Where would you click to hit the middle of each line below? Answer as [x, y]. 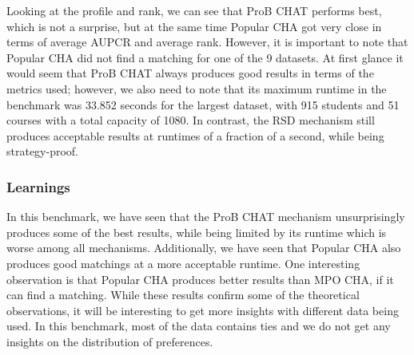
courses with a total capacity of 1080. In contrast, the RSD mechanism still [191, 120]
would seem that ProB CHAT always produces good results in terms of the [190, 73]
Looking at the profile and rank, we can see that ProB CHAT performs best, [194, 10]
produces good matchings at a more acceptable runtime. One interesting [183, 263]
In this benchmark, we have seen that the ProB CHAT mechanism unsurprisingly [206, 217]
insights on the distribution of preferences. [110, 341]
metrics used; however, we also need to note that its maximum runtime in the [197, 88]
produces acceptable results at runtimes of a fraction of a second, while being [195, 135]
